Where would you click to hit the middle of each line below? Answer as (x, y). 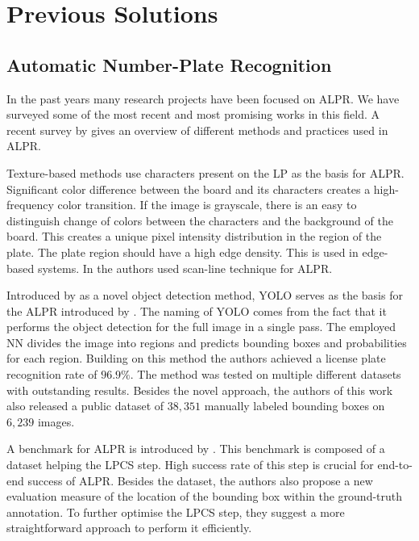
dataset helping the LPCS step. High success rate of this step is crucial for (190, 465)
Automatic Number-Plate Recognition (169, 64)
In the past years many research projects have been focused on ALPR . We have (203, 98)
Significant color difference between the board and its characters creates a (189, 189)
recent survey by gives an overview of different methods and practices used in (197, 130)
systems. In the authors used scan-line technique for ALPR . (185, 268)
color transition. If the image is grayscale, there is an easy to (207, 205)
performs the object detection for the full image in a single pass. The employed (201, 327)
